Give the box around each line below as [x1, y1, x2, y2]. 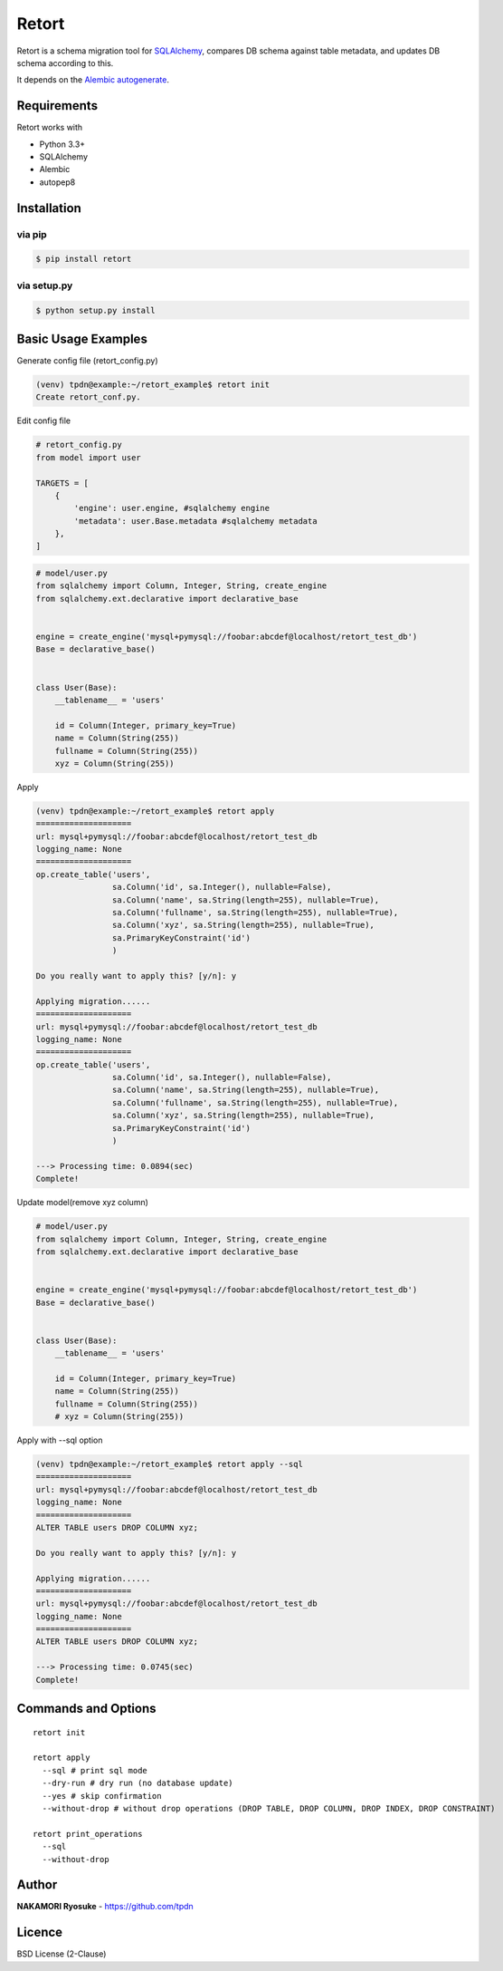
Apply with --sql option [16, 1435, 103, 1445]
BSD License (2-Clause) [16, 1948, 107, 1959]
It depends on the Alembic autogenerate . [16, 74, 170, 85]
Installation [16, 200, 81, 216]
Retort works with [16, 122, 83, 133]
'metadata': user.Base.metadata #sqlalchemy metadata [73, 516, 318, 526]
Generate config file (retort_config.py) [16, 355, 158, 366]
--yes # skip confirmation [42, 1791, 162, 1801]
